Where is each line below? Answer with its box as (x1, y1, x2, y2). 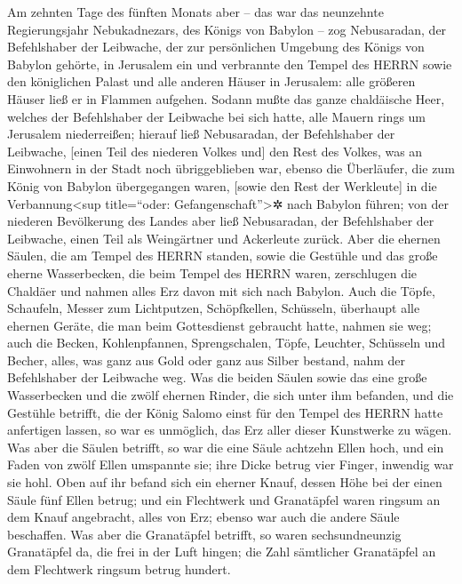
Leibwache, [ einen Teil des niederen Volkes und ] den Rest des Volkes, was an (7, 141, 423, 160)
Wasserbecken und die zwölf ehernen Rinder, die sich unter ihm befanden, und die (7, 386, 454, 404)
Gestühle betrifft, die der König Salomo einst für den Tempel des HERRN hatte (7, 403, 443, 421)
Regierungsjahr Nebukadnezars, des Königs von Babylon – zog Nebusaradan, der (7, 20, 447, 38)
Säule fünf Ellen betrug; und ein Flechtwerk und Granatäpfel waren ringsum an (7, 490, 441, 508)
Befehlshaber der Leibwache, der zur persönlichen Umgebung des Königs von (7, 37, 425, 56)
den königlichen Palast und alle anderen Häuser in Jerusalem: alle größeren (7, 72, 416, 91)
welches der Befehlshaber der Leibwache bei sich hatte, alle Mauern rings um (7, 107, 426, 125)
